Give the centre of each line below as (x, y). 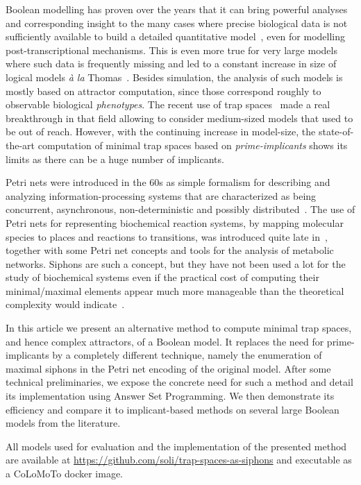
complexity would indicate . (65, 304)
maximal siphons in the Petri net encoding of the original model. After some (168, 368)
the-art (20, 145)
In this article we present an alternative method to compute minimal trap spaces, (179, 328)
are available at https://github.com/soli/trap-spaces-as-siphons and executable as (179, 460)
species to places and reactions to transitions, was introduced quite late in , (167, 236)
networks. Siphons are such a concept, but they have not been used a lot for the (176, 263)
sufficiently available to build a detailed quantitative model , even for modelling (175, 36)
